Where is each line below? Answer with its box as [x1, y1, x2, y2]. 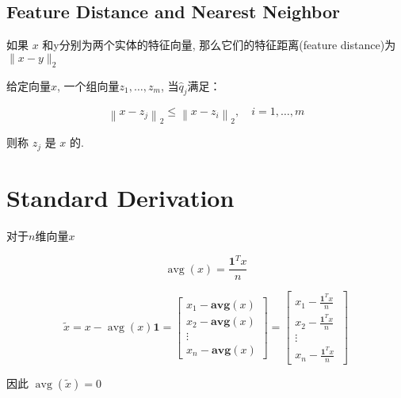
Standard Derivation [6, 182, 235, 214]
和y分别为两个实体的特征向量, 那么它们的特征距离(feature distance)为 [42, 36, 396, 53]
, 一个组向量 [57, 77, 120, 94]
